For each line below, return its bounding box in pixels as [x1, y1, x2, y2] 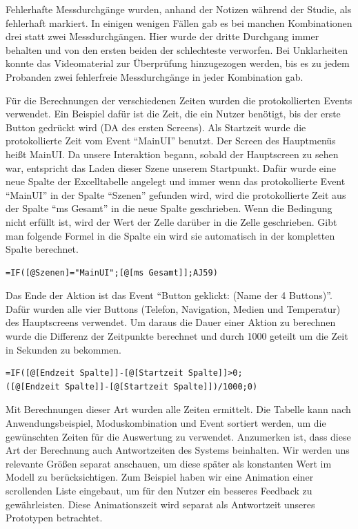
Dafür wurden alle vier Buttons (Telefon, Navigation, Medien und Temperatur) [6, 301, 341, 316]
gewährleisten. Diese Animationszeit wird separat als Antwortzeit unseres [6, 497, 315, 511]
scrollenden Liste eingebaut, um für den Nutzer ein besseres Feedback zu [6, 483, 312, 497]
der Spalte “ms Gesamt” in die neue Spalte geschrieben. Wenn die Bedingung [6, 201, 332, 215]
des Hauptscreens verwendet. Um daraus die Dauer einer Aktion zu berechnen [6, 315, 336, 329]
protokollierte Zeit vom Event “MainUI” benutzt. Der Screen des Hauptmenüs [6, 133, 336, 148]
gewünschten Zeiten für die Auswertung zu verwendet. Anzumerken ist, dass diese [6, 429, 351, 443]
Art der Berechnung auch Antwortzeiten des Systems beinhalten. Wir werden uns [6, 443, 350, 457]
